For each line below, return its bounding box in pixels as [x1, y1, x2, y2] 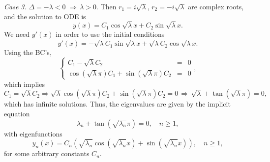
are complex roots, [188, 1, 244, 11]
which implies [4, 79, 45, 89]
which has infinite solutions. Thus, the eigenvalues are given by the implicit [4, 99, 231, 109]
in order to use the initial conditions [56, 29, 165, 39]
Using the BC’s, [4, 47, 52, 57]
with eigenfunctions [4, 128, 62, 138]
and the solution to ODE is [4, 11, 86, 21]
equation [4, 108, 30, 118]
